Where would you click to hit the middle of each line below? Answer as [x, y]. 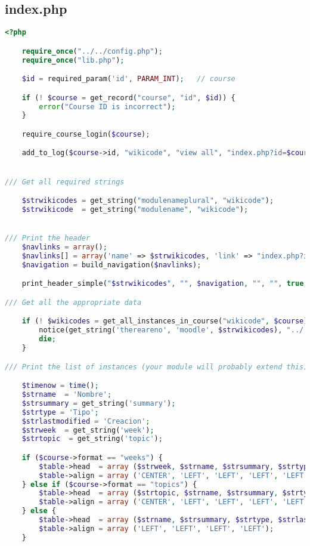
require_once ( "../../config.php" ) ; [92, 51]
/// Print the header [48, 238]
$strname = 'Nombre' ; [67, 395]
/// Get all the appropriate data [73, 302]
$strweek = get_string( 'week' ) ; [88, 430]
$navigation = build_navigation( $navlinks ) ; [111, 265]
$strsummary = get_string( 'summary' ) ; [99, 403]
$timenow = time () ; [60, 386]
